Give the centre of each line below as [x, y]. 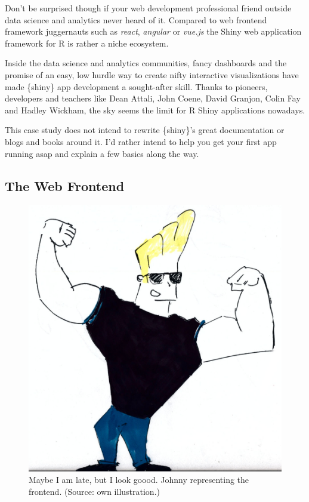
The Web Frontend [65, 185]
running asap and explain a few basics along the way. [102, 153]
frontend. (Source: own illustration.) [94, 491]
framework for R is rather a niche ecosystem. [87, 43]
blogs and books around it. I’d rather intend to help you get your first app [141, 141]
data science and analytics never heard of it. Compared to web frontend [136, 19]
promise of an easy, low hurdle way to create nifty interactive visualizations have [152, 74]
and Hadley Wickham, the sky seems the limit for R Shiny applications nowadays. [155, 110]
